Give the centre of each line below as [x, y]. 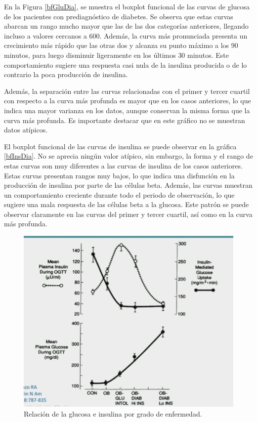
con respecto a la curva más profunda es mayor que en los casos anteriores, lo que [128, 101]
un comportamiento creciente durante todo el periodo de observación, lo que [119, 194]
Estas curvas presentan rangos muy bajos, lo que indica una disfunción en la [119, 175]
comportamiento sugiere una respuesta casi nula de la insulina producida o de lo [126, 64]
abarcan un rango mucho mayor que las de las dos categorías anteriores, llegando [126, 26]
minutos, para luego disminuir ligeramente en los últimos [90, 55]
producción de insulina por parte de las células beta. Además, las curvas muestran [128, 185]
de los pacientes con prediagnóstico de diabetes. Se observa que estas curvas [119, 16]
